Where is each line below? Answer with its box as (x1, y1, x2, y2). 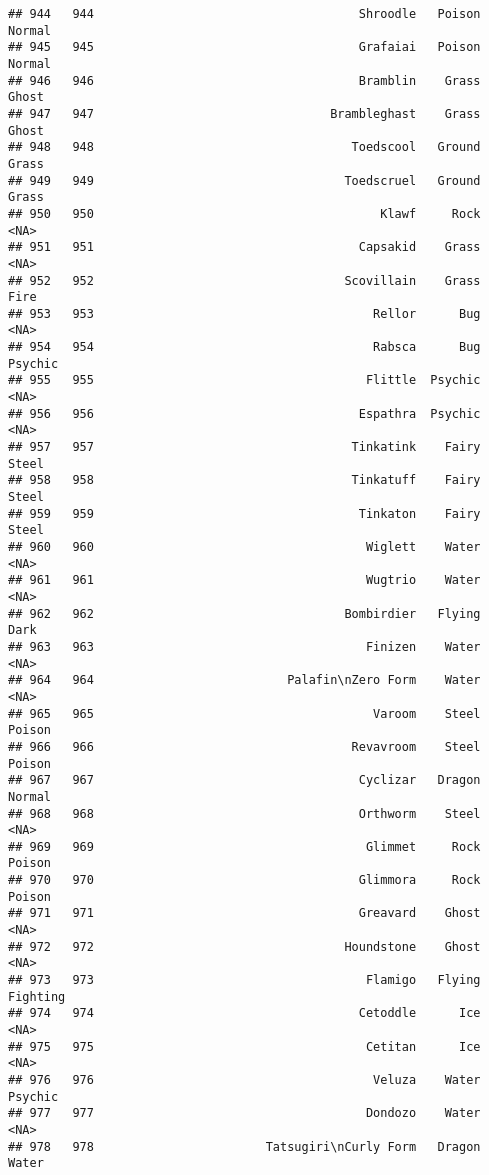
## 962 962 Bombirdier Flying (8, 606, 481, 621)
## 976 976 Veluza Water (8, 1073, 481, 1087)
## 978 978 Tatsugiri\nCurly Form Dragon (8, 1139, 481, 1154)
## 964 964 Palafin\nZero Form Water (8, 673, 481, 688)
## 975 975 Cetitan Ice (8, 1039, 481, 1054)
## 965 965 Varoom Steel (8, 706, 481, 721)
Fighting (8, 989, 66, 1004)
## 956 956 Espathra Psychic (8, 406, 481, 421)
